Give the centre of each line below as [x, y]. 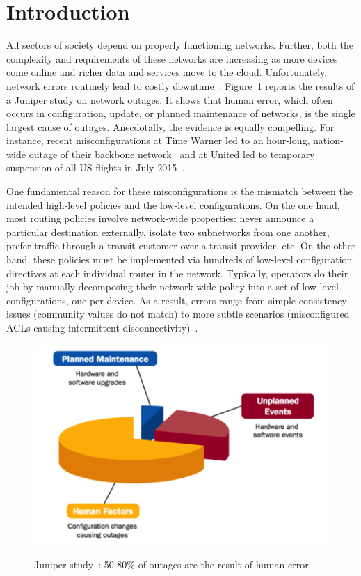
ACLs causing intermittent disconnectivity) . [102, 327]
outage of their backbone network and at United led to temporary [172, 154]
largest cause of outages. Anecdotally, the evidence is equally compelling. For [170, 126]
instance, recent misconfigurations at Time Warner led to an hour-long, [158, 140]
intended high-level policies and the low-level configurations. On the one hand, [173, 204]
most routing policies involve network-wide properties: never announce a [160, 218]
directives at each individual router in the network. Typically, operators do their [177, 273]
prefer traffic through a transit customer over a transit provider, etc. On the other [181, 246]
